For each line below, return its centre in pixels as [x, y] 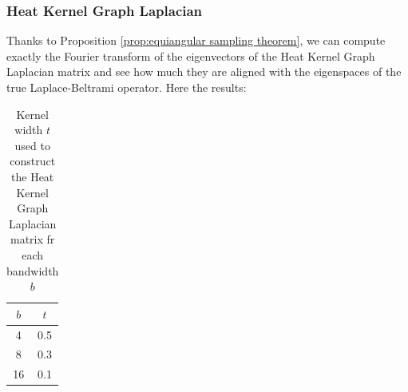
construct [33, 161]
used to [32, 145]
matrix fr [33, 239]
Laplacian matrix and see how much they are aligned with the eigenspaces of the [204, 71]
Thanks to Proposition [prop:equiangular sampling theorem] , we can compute [196, 40]
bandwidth [33, 270]
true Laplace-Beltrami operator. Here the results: [127, 87]
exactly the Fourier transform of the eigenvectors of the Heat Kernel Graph [191, 55]
